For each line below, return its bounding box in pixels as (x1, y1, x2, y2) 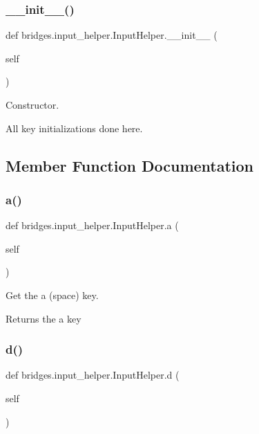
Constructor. (6, 98, 59, 111)
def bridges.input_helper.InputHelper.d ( (6, 368, 180, 382)
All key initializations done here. (6, 120, 143, 135)
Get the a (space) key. (6, 287, 99, 302)
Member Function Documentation (6, 154, 254, 176)
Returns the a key (6, 311, 81, 325)
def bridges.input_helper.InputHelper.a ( (6, 218, 179, 233)
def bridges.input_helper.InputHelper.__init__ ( (6, 28, 218, 42)
